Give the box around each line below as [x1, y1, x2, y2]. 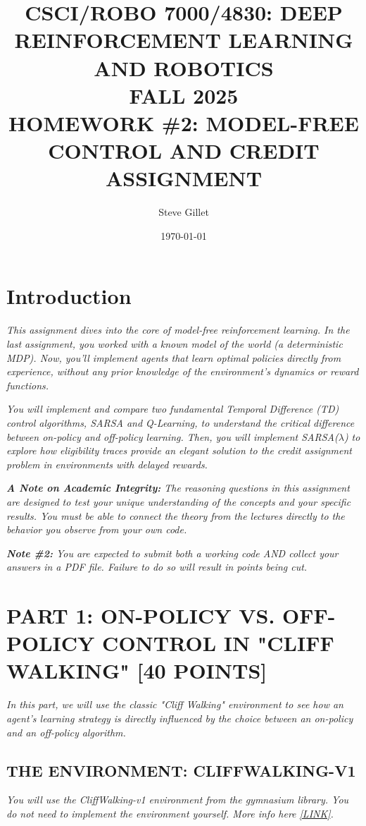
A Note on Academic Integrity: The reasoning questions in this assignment [6, 480, 350, 495]
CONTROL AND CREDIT [48, 136, 320, 165]
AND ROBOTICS [94, 53, 274, 82]
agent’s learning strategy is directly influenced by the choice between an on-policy [6, 710, 353, 725]
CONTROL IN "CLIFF [102, 628, 334, 657]
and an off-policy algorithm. [6, 724, 126, 739]
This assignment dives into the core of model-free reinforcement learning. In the [6, 322, 350, 337]
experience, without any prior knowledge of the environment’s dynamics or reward [6, 364, 359, 379]
